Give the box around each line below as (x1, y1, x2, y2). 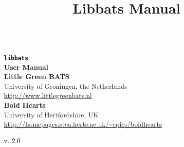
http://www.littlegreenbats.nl (4, 90, 92, 100)
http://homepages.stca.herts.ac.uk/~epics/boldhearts (4, 119, 162, 129)
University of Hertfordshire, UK (4, 109, 99, 119)
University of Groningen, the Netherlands (4, 81, 128, 91)
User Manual (4, 62, 48, 72)
